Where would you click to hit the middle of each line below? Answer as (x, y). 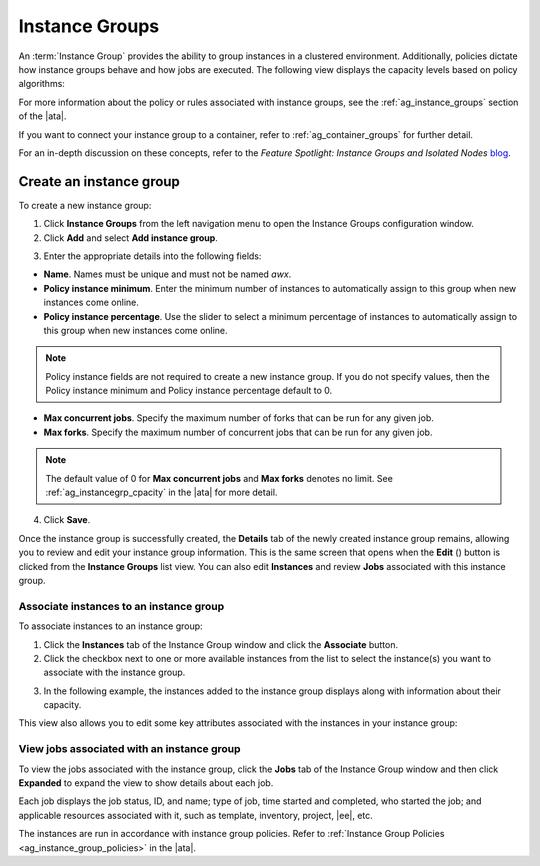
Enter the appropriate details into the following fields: (152, 256)
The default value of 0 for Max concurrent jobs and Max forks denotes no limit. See (219, 478)
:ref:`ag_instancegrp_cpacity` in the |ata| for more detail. (161, 492)
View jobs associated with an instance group (129, 749)
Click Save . (67, 520)
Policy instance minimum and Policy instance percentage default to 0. (189, 391)
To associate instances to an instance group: (111, 626)
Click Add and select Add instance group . (131, 237)
